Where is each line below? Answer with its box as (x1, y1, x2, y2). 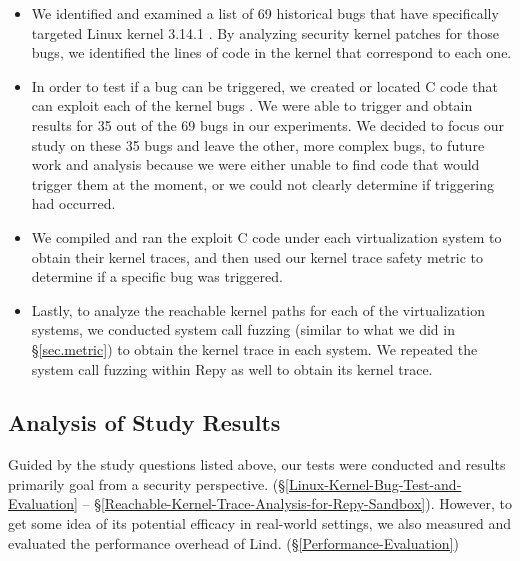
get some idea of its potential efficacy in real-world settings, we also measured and (8, 513, 511, 534)
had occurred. (31, 193, 116, 214)
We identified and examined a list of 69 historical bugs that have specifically (31, 3, 499, 23)
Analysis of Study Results (8, 407, 281, 438)
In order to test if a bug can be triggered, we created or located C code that (31, 75, 498, 96)
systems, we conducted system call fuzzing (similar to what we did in (31, 319, 455, 340)
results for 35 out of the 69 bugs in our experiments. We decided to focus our (31, 114, 505, 135)
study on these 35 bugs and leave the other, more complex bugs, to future (31, 134, 485, 155)
